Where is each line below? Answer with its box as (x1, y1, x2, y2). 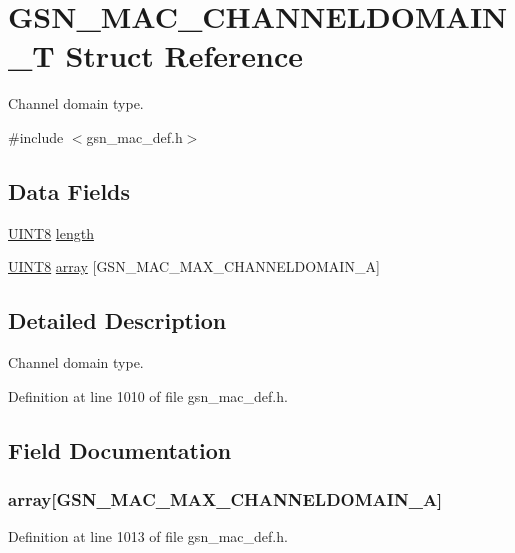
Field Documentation (8, 434, 232, 465)
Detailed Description (8, 305, 227, 336)
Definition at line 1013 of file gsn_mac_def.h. (8, 526, 288, 547)
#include (8, 126, 64, 147)
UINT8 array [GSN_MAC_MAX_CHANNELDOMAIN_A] (8, 256, 380, 277)
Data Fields (8, 175, 131, 206)
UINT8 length (8, 222, 94, 243)
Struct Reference (65, 35, 304, 76)
